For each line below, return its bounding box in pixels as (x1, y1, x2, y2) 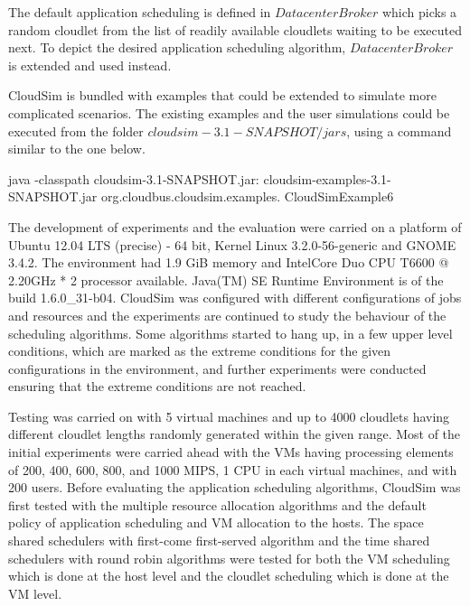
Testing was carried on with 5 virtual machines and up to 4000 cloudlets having (8, 406, 450, 425)
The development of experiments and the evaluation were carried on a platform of (8, 217, 462, 236)
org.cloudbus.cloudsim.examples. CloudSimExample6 (100, 187, 394, 206)
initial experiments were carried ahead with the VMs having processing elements (8, 443, 454, 461)
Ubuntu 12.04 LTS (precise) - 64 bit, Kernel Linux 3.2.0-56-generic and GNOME (8, 235, 456, 254)
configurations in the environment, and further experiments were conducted (8, 359, 427, 378)
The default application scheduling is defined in (8, 3, 271, 21)
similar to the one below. (8, 139, 146, 158)
